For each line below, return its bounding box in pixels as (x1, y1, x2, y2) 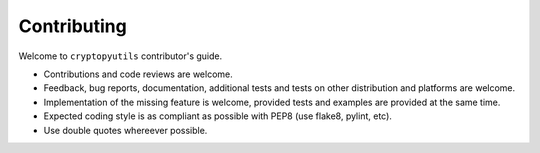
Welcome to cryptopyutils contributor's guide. (18, 50, 223, 62)
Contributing (18, 15, 127, 37)
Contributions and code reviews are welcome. (43, 68, 234, 80)
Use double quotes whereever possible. (43, 124, 208, 136)
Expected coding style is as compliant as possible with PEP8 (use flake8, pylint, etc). (43, 110, 392, 122)
